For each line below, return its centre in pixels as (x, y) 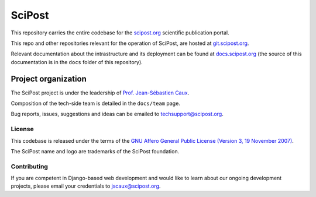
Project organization (49, 79)
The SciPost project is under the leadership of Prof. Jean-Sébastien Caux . (100, 93)
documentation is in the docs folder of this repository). (77, 62)
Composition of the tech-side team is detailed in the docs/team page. (96, 103)
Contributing (29, 166)
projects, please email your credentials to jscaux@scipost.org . (86, 186)
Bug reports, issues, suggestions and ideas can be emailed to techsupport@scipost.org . (117, 114)
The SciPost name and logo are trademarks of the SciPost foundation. (95, 151)
